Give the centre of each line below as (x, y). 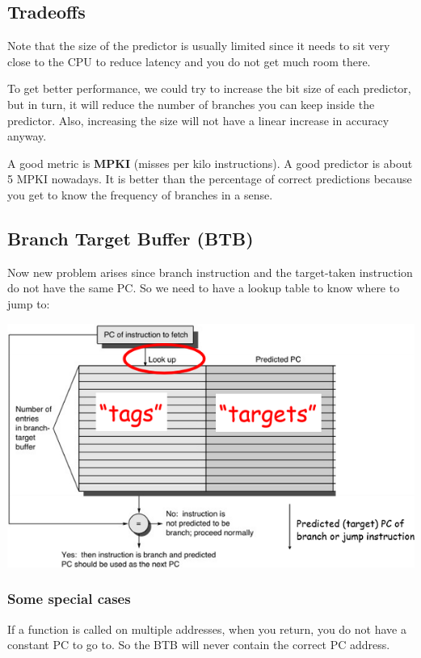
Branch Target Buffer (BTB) (131, 238)
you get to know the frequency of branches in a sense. (140, 194)
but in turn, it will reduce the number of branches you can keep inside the (191, 104)
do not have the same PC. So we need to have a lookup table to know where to (204, 288)
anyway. (27, 136)
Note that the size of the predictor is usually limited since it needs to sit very (199, 46)
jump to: (29, 303)
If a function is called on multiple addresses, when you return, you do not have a (207, 629)
